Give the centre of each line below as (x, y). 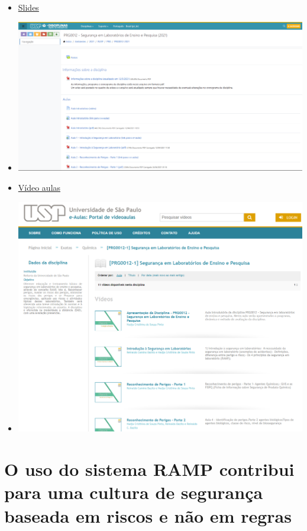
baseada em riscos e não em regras (148, 515)
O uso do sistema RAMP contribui (149, 469)
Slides (28, 7)
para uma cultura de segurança (134, 492)
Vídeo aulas (39, 187)
